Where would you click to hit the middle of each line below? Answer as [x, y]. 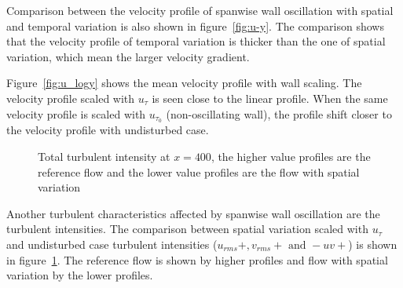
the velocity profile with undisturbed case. [108, 130]
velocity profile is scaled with [76, 113]
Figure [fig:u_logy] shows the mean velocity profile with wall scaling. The [184, 83]
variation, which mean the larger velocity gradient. [128, 56]
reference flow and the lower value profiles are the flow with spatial [199, 171]
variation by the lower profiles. [80, 275]
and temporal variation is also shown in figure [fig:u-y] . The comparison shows [195, 26]
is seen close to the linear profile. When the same [270, 98]
